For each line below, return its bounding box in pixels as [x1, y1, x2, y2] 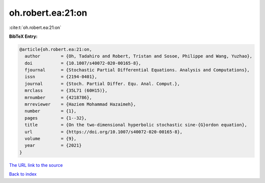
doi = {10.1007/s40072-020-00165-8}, [25, 60, 141, 66]
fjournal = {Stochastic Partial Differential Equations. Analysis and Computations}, [25, 67, 250, 73]
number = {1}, [25, 108, 77, 114]
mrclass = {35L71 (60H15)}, [25, 88, 108, 93]
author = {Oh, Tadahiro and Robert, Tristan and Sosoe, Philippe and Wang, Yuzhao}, [25, 53, 253, 59]
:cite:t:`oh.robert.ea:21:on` [9, 25, 61, 30]
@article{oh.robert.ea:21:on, [19, 47, 92, 52]
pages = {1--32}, [25, 115, 87, 121]
